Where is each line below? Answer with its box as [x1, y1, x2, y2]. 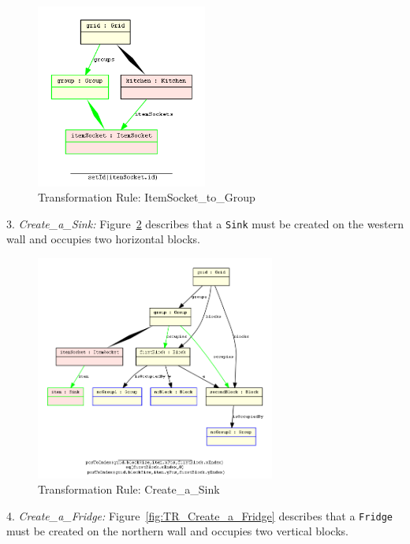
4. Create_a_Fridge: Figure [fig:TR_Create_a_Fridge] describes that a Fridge [6, 507, 393, 524]
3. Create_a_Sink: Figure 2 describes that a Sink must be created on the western [6, 215, 404, 231]
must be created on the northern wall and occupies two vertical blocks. [6, 523, 348, 539]
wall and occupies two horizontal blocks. [6, 231, 200, 247]
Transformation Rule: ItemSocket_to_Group [38, 189, 255, 205]
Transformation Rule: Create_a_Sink [38, 481, 220, 498]
